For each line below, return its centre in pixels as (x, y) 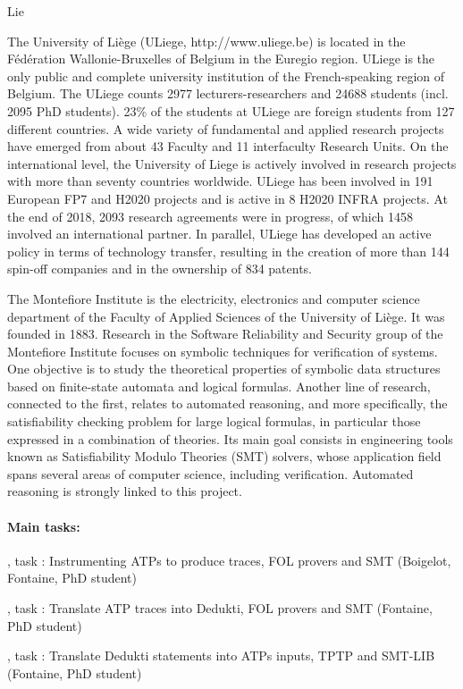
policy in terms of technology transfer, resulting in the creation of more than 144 (228, 251)
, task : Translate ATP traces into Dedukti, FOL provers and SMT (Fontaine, (220, 608)
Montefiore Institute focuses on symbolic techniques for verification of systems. (223, 351)
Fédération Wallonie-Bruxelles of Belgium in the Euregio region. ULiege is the (221, 59)
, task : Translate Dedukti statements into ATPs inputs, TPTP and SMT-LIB (221, 655)
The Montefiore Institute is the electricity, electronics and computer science (214, 298)
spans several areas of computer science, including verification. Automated (210, 473)
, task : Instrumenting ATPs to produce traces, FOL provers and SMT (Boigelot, (229, 560)
